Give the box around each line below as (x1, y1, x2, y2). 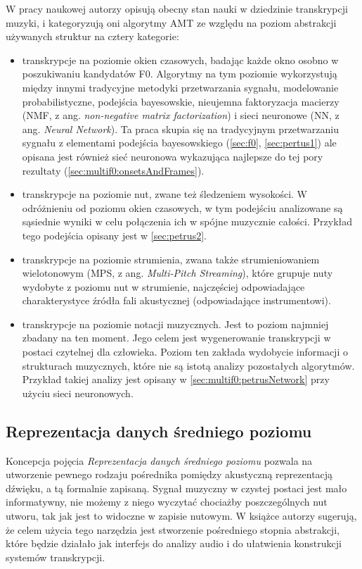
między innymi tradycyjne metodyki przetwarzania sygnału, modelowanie (22, 80, 339, 94)
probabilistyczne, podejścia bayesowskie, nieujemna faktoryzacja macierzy (22, 94, 340, 108)
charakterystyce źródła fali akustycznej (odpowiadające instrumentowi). (22, 293, 331, 308)
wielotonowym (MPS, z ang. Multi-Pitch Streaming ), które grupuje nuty (22, 265, 333, 280)
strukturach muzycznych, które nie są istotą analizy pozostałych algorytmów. (22, 358, 355, 373)
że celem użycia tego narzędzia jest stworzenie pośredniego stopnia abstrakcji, (6, 522, 340, 537)
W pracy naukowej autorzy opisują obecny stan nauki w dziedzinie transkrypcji (6, 1, 348, 15)
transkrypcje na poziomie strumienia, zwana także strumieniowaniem (22, 251, 320, 266)
